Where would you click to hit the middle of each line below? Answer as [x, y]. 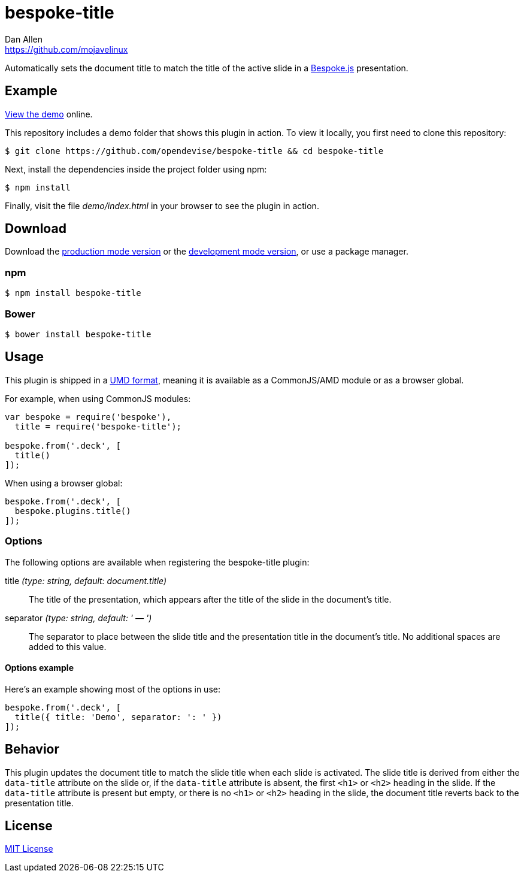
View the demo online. [49, 114]
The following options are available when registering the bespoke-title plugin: [157, 562]
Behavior [32, 749]
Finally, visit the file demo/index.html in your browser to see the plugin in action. [162, 205]
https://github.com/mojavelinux [66, 49]
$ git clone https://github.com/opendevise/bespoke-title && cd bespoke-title [194, 151]
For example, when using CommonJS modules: [98, 398]
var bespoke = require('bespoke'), [88, 417]
